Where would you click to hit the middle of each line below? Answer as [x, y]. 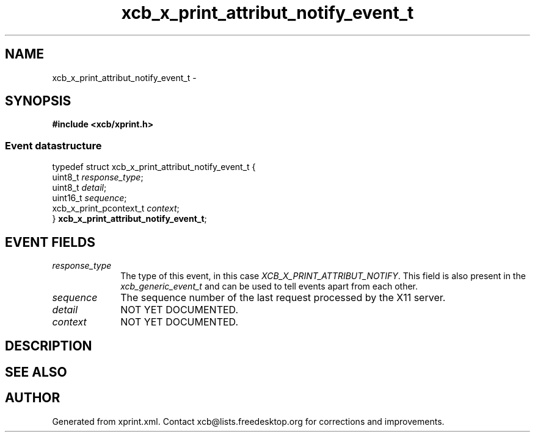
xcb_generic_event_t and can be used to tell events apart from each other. [269, 286]
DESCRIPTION [49, 346]
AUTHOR [33, 398]
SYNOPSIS [38, 101]
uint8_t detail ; [79, 188]
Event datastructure [53, 145]
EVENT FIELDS [50, 242]
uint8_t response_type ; [98, 177]
